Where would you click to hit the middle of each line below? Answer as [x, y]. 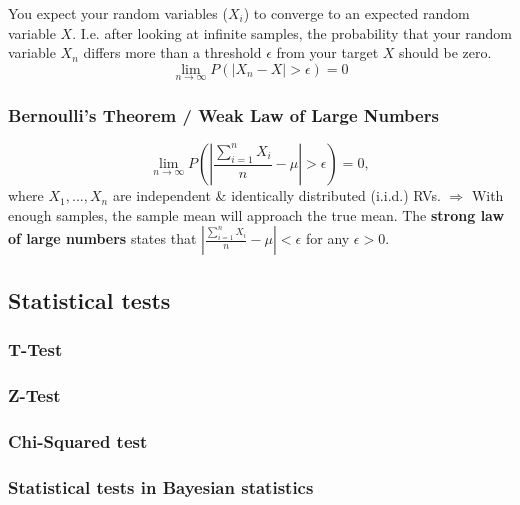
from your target [327, 52]
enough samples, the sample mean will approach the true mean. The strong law [256, 214]
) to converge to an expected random [356, 13]
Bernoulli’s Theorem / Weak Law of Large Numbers [223, 114]
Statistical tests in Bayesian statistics [161, 486]
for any [327, 238]
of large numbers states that [102, 238]
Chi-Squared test [78, 440]
